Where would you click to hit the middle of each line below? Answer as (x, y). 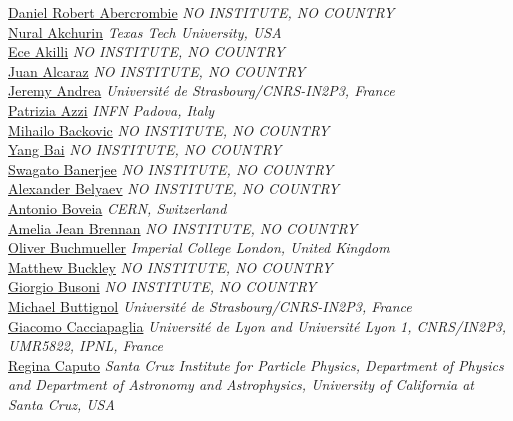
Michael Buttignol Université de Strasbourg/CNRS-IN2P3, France (210, 305)
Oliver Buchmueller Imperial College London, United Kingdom (199, 247)
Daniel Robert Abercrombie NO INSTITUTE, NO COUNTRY (201, 12)
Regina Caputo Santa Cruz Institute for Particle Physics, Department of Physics (256, 364)
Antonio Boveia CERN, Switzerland (117, 207)
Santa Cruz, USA (61, 403)
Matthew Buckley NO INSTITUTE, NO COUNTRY (170, 266)
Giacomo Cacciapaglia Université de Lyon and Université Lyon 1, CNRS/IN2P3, (257, 325)
